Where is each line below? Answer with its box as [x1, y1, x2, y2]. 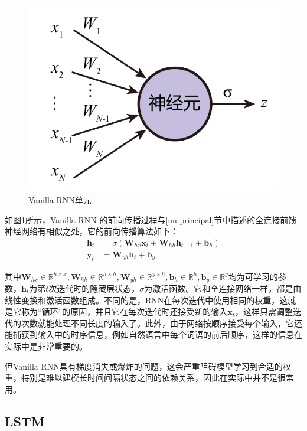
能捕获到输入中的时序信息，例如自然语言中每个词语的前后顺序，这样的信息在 [5, 328, 302, 341]
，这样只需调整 [235, 305, 293, 318]
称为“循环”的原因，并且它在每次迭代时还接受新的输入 [21, 305, 228, 318]
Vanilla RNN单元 [28, 193, 92, 205]
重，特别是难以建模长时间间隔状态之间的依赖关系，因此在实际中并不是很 [5, 371, 286, 384]
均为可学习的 [228, 270, 278, 282]
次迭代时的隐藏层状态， [48, 282, 140, 294]
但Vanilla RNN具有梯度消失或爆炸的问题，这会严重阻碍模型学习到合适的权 [5, 360, 291, 372]
